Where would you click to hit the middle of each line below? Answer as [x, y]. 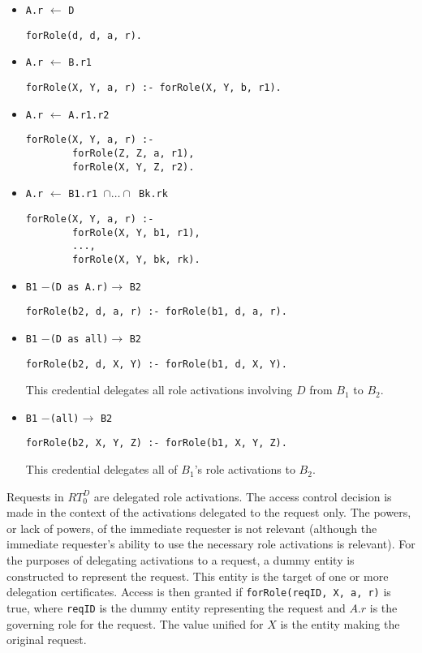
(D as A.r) [79, 287]
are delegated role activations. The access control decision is [243, 496]
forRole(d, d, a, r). [84, 35]
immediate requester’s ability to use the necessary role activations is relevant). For [211, 544]
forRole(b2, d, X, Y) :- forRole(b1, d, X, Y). [156, 364]
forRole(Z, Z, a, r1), [133, 153]
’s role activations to [245, 469]
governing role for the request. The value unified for [135, 623]
